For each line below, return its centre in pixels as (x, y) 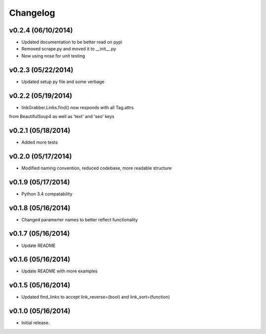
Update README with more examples (60, 271)
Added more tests (40, 142)
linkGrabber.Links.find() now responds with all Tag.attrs (78, 107)
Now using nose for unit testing (53, 56)
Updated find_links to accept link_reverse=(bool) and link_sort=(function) (96, 297)
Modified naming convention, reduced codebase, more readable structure (97, 168)
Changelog (32, 13)
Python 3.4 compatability (47, 194)
